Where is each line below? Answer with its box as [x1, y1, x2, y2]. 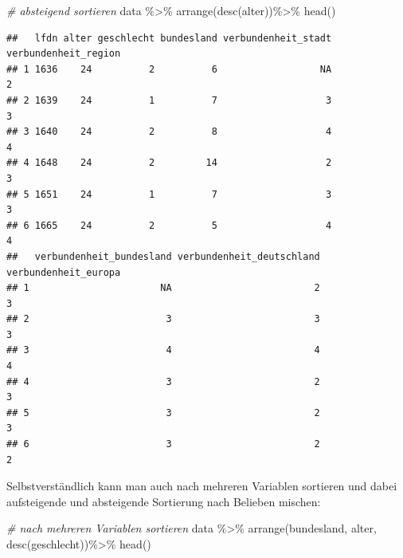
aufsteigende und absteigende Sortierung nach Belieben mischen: [6, 493, 321, 509]
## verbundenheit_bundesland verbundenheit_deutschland [6, 250, 320, 262]
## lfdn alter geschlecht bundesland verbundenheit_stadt [6, 32, 332, 44]
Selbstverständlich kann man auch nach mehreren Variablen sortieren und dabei [6, 477, 397, 494]
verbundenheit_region [6, 48, 121, 60]
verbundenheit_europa [6, 266, 121, 278]
